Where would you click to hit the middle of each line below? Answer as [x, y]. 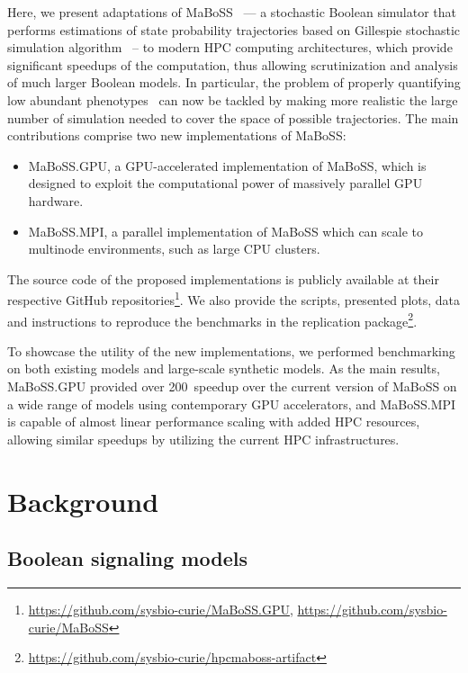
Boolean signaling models [127, 558]
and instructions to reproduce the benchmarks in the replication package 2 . [212, 319]
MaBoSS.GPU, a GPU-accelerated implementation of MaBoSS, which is [227, 165]
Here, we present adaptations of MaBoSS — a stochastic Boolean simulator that [232, 12]
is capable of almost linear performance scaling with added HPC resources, [214, 422]
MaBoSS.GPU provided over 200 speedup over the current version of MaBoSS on [232, 386]
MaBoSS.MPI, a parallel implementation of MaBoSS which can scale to [226, 231]
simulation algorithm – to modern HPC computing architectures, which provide [230, 47]
